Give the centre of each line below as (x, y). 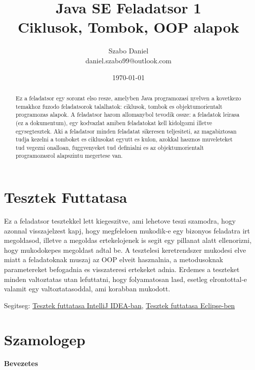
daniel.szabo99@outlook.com (128, 60)
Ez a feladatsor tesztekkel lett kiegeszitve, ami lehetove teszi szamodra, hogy (120, 221)
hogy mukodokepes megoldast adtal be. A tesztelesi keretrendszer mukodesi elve (125, 250)
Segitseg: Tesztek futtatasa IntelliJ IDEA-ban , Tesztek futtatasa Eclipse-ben (120, 305)
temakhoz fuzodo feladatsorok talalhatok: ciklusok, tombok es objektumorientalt (119, 106)
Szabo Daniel (128, 51)
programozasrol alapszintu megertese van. (69, 156)
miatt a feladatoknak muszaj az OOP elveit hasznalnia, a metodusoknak (114, 259)
